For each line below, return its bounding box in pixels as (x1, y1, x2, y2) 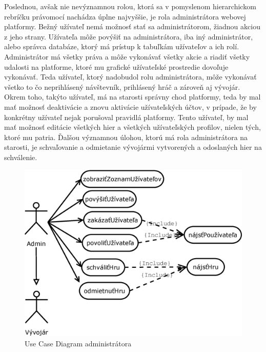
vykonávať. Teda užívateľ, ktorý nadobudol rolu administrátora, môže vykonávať (4, 71, 257, 82)
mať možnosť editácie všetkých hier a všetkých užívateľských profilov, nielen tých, (4, 122, 261, 132)
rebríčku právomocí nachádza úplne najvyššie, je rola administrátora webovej (4, 11, 246, 22)
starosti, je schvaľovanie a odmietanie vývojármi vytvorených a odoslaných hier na (4, 142, 262, 152)
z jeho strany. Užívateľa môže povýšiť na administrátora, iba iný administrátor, (4, 31, 253, 42)
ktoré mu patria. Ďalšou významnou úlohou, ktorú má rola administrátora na (4, 131, 248, 142)
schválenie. (4, 151, 37, 162)
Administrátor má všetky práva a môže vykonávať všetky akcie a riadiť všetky (4, 51, 250, 62)
